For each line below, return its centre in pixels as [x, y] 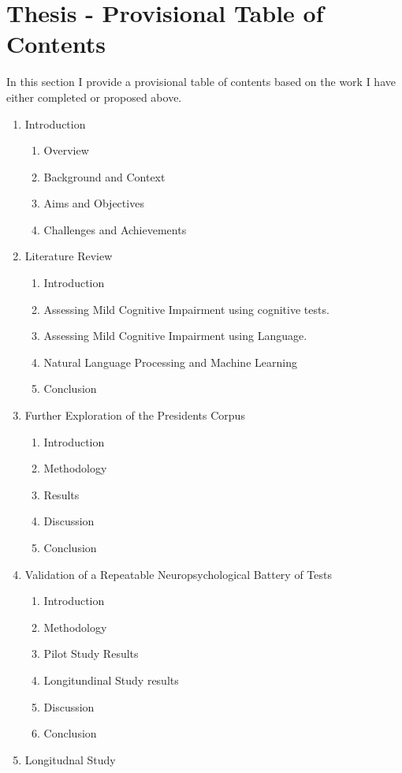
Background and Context [104, 176]
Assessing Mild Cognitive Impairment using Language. [175, 336]
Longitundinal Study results [111, 680]
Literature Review [69, 256]
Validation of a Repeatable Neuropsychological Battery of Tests [178, 574]
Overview [66, 150]
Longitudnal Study [70, 759]
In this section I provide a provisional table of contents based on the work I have [201, 82]
